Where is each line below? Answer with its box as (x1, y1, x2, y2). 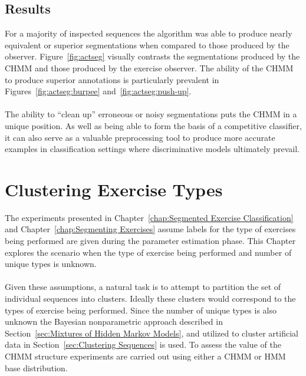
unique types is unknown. (5, 258, 97, 270)
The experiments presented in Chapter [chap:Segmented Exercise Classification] (5, 211, 294, 223)
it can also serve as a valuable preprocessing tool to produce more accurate (5, 131, 275, 143)
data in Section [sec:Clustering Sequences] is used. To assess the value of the (5, 338, 281, 351)
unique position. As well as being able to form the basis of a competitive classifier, (5, 119, 302, 131)
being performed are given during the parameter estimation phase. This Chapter (5, 235, 296, 247)
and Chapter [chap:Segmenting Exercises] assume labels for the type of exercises (5, 223, 296, 235)
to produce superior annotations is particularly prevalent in (5, 73, 219, 85)
